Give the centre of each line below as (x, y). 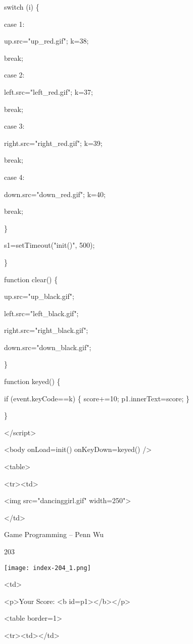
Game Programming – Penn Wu (54, 534)
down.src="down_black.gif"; (48, 347)
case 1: (14, 24)
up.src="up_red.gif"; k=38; (46, 41)
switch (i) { (22, 7)
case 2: (14, 75)
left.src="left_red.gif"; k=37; (49, 91)
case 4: (14, 177)
